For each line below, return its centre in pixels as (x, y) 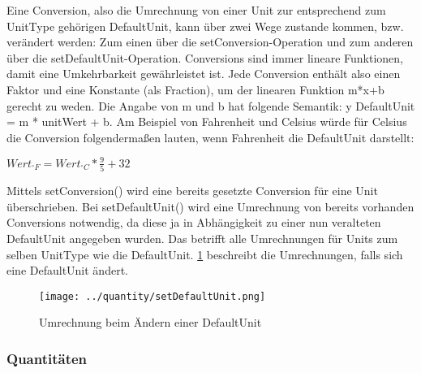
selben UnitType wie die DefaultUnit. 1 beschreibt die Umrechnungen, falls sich (205, 254)
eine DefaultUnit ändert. (67, 270)
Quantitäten (47, 358)
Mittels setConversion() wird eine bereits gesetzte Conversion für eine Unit (192, 191)
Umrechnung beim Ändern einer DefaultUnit (150, 322)
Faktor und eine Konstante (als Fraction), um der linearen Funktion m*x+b (195, 89)
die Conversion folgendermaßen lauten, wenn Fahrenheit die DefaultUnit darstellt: (210, 137)
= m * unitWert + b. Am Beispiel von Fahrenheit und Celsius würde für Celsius (207, 121)
